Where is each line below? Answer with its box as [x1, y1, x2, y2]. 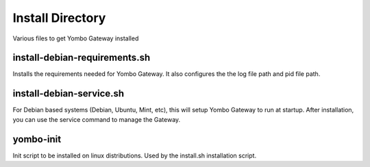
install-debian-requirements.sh [12, 52, 151, 64]
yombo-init [12, 133, 62, 145]
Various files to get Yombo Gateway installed [12, 34, 139, 42]
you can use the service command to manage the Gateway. [12, 115, 181, 123]
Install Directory [12, 10, 106, 25]
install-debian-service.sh [12, 88, 125, 99]
